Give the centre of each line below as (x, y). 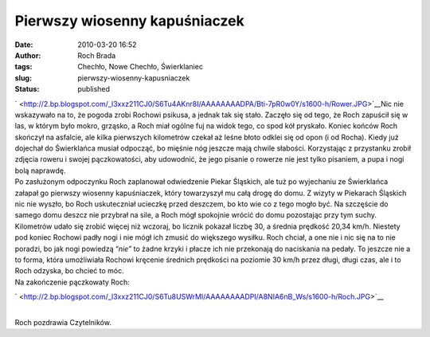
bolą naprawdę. (40, 170)
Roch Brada (97, 55)
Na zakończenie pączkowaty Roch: (72, 282)
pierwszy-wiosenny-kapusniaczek (134, 78)
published (94, 89)
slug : (23, 78)
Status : (27, 89)
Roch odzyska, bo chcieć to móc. (70, 271)
